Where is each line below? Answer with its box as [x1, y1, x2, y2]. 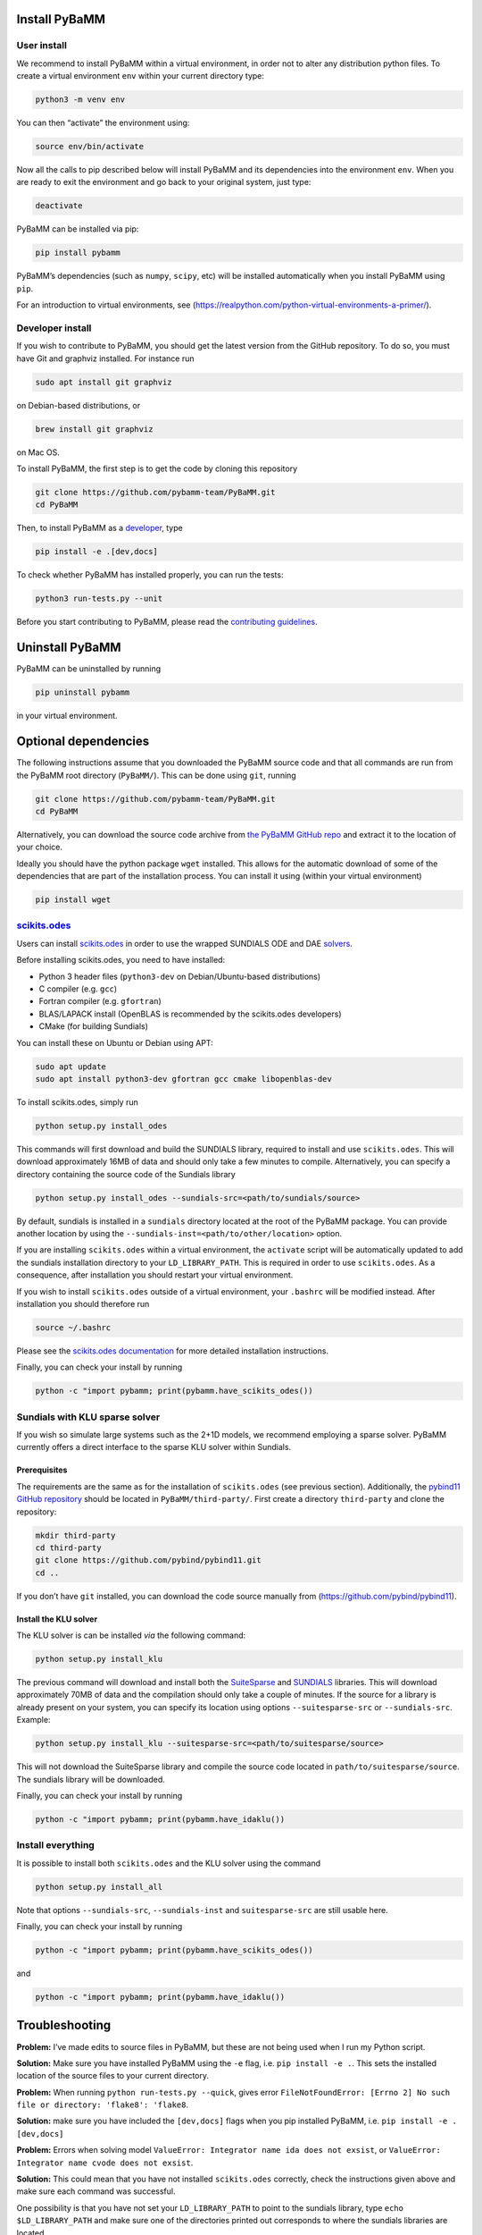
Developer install [16, 322, 92, 334]
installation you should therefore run [16, 1298, 150, 1309]
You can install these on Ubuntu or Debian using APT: [16, 1037, 213, 1048]
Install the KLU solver [16, 1614, 98, 1624]
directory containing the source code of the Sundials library [16, 1168, 236, 1179]
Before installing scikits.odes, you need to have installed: [16, 955, 226, 966]
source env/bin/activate [35, 141, 145, 152]
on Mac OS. [16, 447, 60, 458]
